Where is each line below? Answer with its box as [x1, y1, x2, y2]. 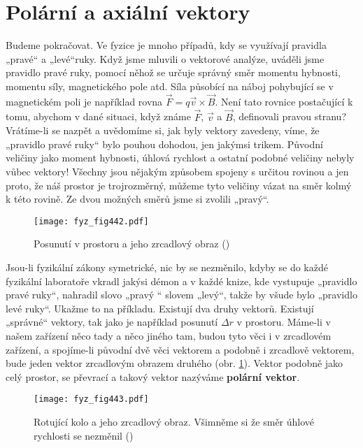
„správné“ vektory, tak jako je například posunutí [6, 315, 218, 329]
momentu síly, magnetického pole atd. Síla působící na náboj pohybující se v [6, 78, 334, 93]
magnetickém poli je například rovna [6, 94, 163, 108]
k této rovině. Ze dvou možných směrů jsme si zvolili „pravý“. [6, 192, 269, 206]
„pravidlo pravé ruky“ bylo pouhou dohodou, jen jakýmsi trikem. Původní [6, 136, 323, 151]
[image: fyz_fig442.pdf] [34, 216, 149, 226]
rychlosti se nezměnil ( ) [34, 428, 134, 442]
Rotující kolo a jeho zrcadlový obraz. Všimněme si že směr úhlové [34, 414, 315, 428]
